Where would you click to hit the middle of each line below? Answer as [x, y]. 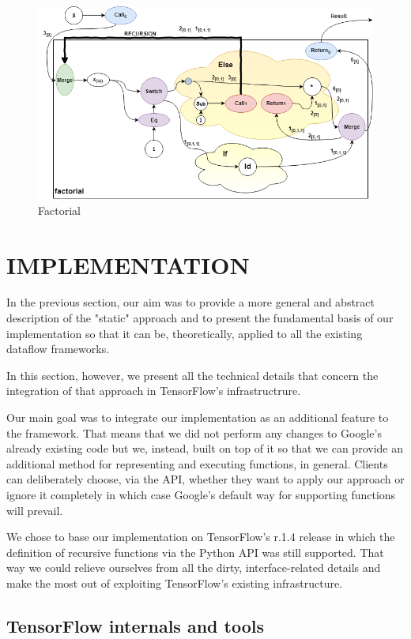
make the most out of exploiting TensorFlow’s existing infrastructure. [175, 583]
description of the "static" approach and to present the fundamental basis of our [200, 318]
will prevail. [35, 510]
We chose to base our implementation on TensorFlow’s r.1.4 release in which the [201, 537]
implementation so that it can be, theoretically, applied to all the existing [185, 333]
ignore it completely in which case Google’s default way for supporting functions [201, 494]
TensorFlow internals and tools [135, 625]
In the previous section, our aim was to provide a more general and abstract [191, 302]
